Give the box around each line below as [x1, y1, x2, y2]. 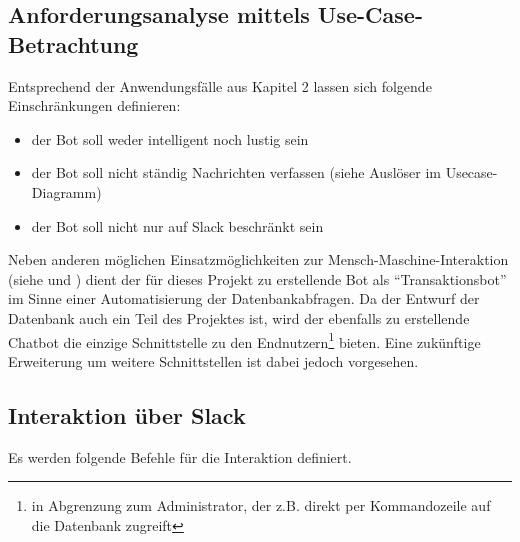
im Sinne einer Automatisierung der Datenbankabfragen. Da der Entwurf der [8, 288, 480, 309]
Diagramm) [31, 181, 102, 202]
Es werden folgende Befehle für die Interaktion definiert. [8, 446, 352, 467]
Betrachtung [8, 28, 139, 59]
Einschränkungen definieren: [8, 95, 181, 116]
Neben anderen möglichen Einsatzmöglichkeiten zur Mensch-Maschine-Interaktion [8, 249, 509, 270]
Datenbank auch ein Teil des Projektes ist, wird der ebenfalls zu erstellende [8, 307, 470, 328]
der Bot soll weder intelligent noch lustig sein [31, 128, 309, 149]
